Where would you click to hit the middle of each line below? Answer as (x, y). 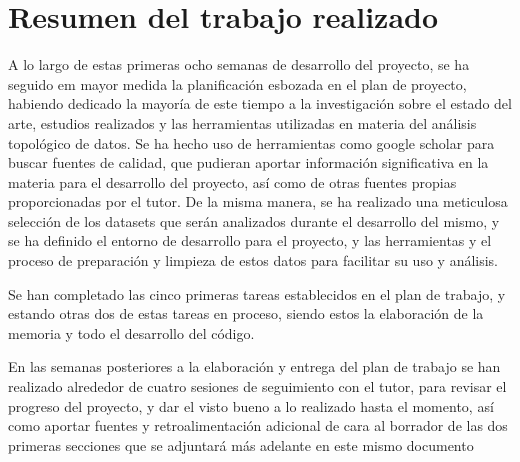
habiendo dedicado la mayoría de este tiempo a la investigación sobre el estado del (260, 103)
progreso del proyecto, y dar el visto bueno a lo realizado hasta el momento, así (251, 405)
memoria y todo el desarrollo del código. (131, 332)
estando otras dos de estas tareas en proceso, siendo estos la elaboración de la (246, 313)
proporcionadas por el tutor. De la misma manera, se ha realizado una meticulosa (258, 201)
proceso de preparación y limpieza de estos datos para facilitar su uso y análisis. (253, 260)
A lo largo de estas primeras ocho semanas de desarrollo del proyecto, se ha (239, 64)
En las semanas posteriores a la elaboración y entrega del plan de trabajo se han (254, 366)
